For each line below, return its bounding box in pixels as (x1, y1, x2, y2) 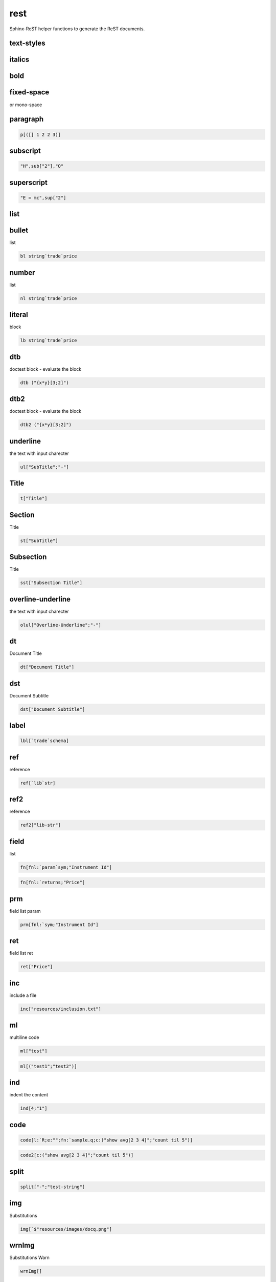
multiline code (9, 1034, 39, 1040)
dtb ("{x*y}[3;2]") (20, 379, 69, 386)
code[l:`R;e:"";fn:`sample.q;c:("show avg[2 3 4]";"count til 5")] (20, 1137, 193, 1143)
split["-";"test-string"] (20, 1184, 85, 1190)
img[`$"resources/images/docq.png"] (20, 1226, 112, 1232)
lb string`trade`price (20, 337, 77, 344)
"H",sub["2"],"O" (20, 163, 64, 169)
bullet (9, 226, 28, 235)
